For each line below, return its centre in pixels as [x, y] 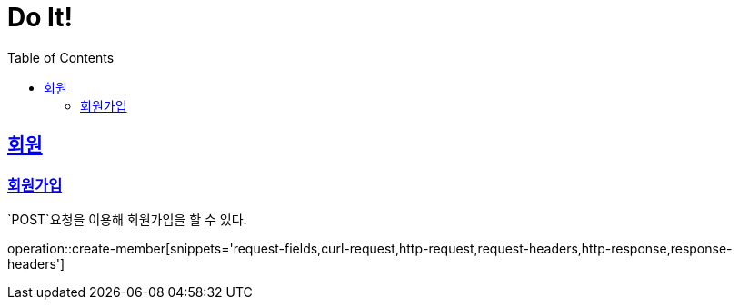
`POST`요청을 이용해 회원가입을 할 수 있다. [127, 219]
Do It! [40, 17]
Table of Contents [61, 57]
